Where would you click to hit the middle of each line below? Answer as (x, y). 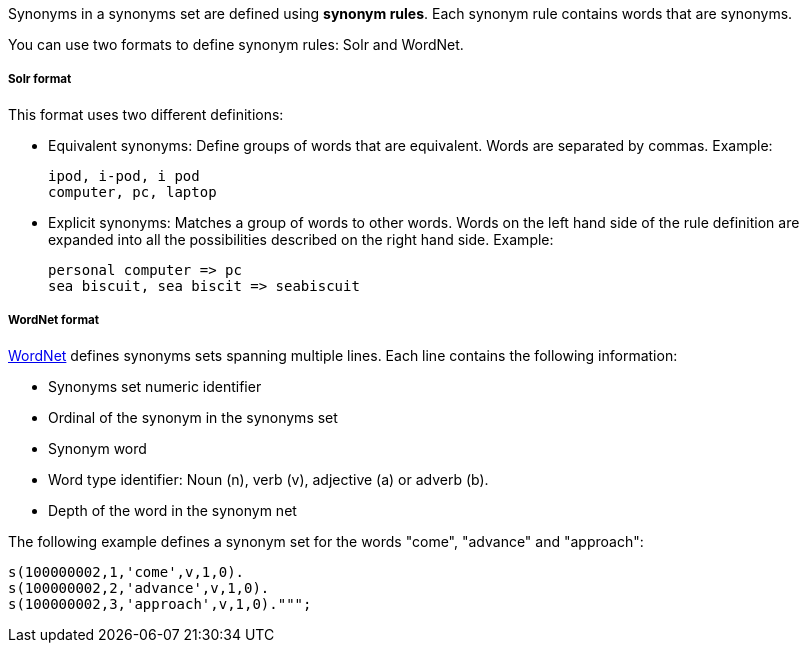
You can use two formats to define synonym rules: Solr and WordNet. (236, 44)
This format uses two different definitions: (146, 114)
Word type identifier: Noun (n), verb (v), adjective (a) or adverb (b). (268, 479)
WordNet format (54, 320)
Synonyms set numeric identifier (155, 386)
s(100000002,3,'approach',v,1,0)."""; (160, 603)
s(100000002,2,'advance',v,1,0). (139, 587)
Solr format (40, 79)
